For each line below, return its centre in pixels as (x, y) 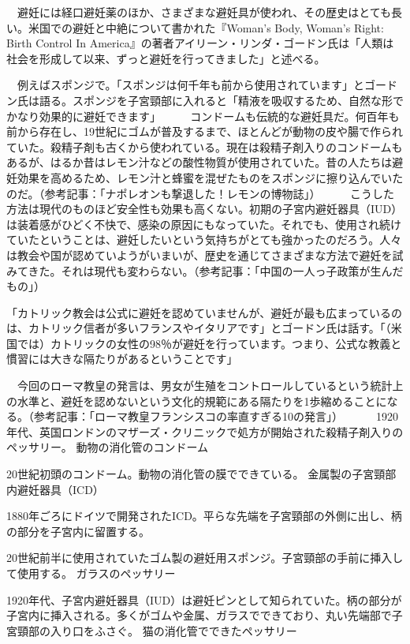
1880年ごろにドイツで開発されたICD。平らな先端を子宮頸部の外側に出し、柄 (204, 516)
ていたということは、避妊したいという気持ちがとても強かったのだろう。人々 (204, 240)
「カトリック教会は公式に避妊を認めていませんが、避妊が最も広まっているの (205, 312)
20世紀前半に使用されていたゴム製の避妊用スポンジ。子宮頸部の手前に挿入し (205, 558)
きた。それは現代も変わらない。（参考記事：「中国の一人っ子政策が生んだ (216, 270)
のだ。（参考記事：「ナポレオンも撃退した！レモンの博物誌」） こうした (200, 193)
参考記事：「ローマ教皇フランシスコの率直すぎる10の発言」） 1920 (216, 416)
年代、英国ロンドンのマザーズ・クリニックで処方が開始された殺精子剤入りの (205, 431)
